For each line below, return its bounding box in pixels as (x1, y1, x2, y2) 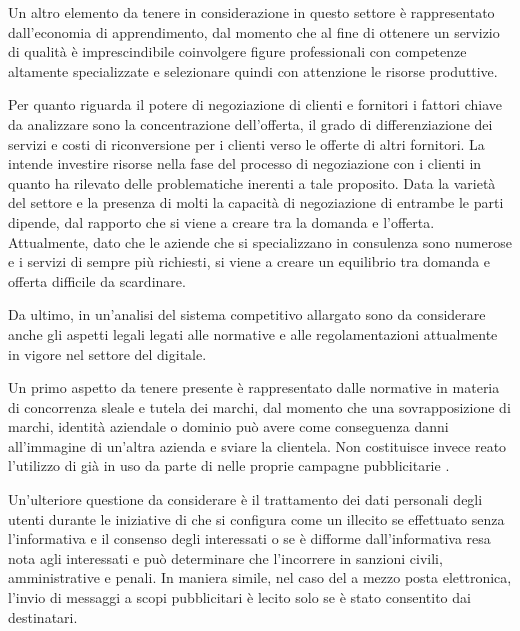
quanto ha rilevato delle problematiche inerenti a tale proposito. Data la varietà (8, 172, 496, 193)
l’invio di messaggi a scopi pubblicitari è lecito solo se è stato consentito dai (8, 587, 471, 608)
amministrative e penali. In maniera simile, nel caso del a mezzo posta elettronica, (8, 567, 512, 588)
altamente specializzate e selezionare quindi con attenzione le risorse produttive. (8, 60, 498, 81)
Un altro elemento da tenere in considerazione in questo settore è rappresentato (8, 2, 495, 22)
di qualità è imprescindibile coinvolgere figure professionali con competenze (8, 41, 467, 62)
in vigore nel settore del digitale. (8, 343, 207, 364)
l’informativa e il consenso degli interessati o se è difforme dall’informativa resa (8, 528, 491, 549)
